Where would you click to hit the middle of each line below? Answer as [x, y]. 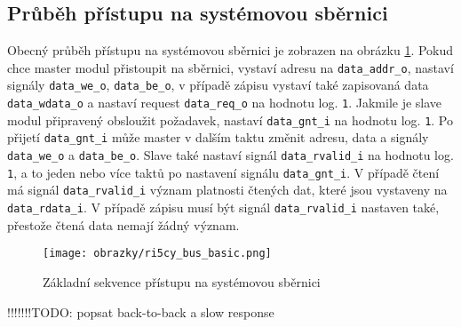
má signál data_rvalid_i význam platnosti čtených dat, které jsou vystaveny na [227, 190]
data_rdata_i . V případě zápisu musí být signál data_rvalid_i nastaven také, [223, 207]
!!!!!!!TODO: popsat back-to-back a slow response [141, 311]
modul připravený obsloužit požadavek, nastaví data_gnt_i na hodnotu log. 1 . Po [230, 120]
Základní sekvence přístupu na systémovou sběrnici [182, 281]
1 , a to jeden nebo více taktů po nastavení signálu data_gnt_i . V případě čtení [223, 172]
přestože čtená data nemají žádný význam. [123, 224]
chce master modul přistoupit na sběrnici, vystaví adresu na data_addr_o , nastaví [230, 67]
